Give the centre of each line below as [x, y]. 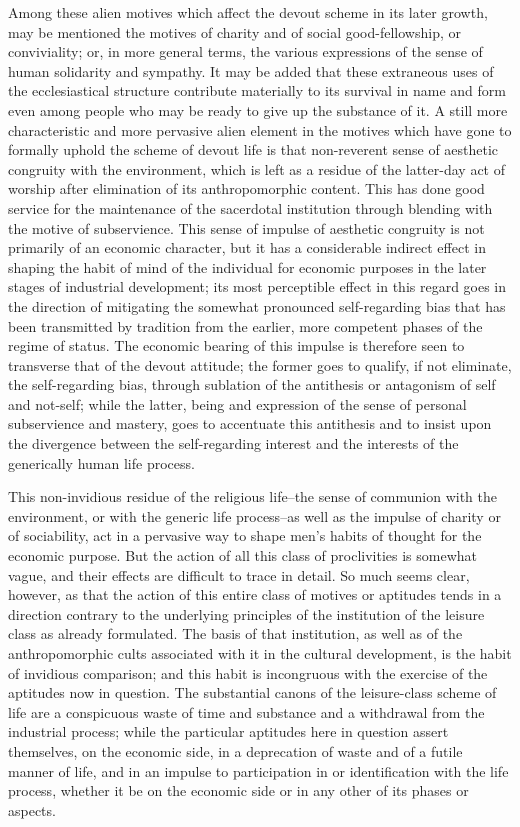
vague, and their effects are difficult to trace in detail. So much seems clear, [239, 574]
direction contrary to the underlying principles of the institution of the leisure [246, 613]
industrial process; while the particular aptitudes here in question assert [228, 731]
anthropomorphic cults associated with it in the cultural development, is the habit [260, 653]
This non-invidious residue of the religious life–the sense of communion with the [252, 496]
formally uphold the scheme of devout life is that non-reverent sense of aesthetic [253, 149]
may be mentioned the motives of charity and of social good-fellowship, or [234, 31]
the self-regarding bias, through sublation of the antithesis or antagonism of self [252, 384]
